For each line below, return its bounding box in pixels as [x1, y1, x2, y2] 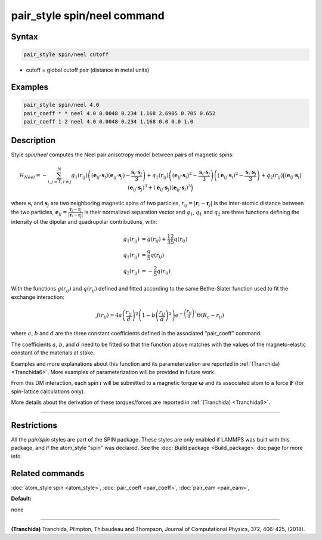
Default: [11, 495, 32, 502]
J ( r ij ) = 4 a [96, 312, 122, 320]
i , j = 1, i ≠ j [48, 179, 72, 185]
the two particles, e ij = [11, 209, 67, 217]
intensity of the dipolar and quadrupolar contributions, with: [11, 218, 157, 226]
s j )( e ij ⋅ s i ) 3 [165, 183, 191, 192]
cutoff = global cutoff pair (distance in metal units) [26, 66, 150, 74]
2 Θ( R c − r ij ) [194, 310, 225, 320]
